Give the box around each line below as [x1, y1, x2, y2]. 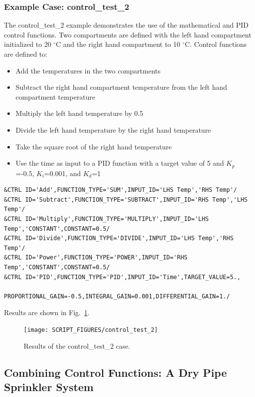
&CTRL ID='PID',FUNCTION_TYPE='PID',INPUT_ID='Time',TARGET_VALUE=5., [4, 273, 241, 281]
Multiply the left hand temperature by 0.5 [15, 108, 144, 118]
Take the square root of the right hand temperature [15, 141, 172, 151]
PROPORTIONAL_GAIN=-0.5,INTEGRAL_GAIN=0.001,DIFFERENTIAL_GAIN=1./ [4, 292, 230, 300]
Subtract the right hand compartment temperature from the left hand [15, 82, 227, 92]
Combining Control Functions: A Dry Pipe [4, 364, 227, 380]
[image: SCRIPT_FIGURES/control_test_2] [24, 326, 158, 333]
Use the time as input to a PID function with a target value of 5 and [15, 158, 224, 168]
